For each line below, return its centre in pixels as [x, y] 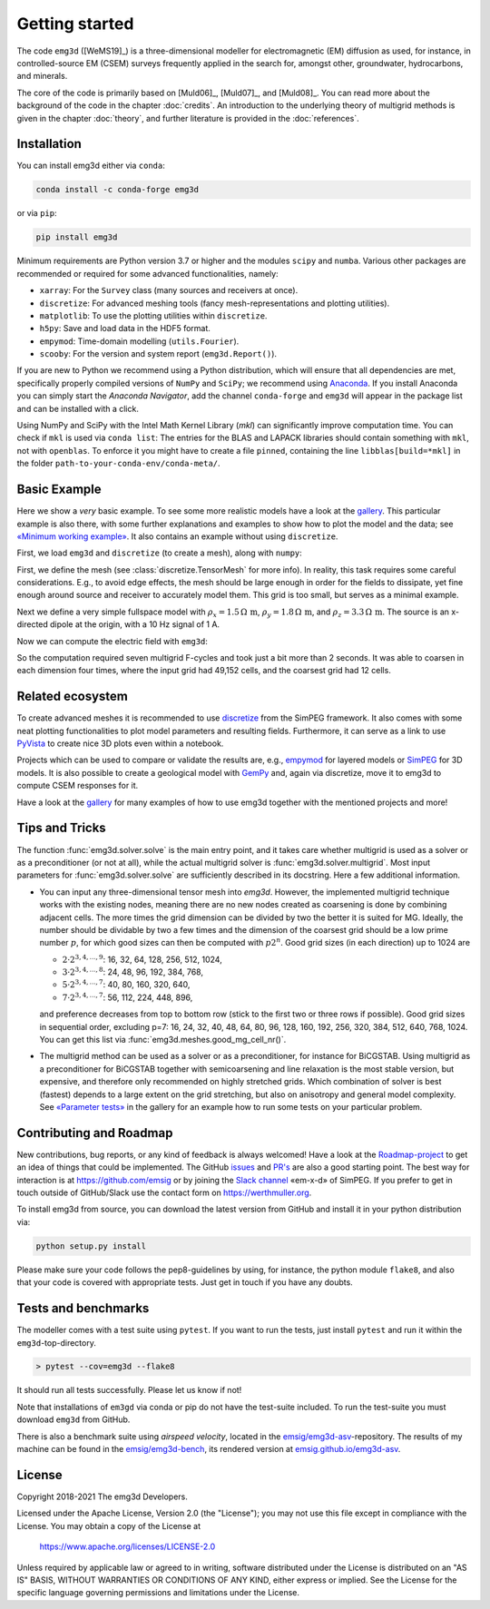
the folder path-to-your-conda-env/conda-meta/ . [119, 464]
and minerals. [42, 76]
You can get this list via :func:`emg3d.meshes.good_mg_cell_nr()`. [163, 1040]
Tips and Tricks [61, 828]
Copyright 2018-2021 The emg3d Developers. [102, 1496]
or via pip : [37, 213]
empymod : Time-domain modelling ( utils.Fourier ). [139, 341]
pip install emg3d [77, 237]
